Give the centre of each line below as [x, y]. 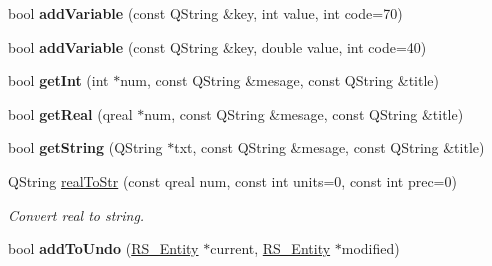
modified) [370, 248]
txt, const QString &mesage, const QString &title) [329, 147]
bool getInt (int [58, 80]
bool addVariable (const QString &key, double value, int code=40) [217, 46]
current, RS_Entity [270, 248]
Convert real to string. [76, 214]
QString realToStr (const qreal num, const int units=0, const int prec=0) [232, 180]
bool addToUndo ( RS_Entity [103, 248]
